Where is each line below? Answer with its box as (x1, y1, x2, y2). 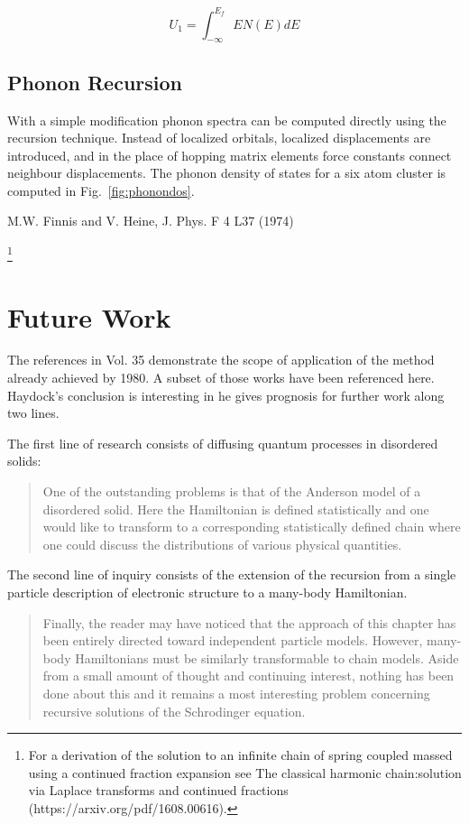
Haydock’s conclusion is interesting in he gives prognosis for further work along (7, 385, 445, 404)
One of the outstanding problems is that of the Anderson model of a (42, 482, 421, 500)
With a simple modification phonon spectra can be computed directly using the (7, 110, 446, 129)
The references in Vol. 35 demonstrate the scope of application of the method (7, 350, 435, 369)
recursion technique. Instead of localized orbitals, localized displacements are (7, 128, 431, 147)
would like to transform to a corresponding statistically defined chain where (42, 517, 461, 536)
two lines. (7, 403, 60, 422)
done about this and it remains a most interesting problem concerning (42, 683, 430, 702)
